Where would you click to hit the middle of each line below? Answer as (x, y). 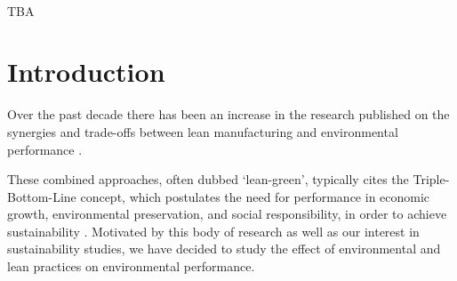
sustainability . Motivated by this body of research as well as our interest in (213, 231)
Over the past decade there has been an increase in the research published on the (228, 114)
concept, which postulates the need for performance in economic (255, 196)
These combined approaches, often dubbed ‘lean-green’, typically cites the (208, 179)
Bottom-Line (42, 196)
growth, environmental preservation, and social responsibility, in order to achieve (227, 214)
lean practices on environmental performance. (131, 266)
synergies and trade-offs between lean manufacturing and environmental (203, 131)
